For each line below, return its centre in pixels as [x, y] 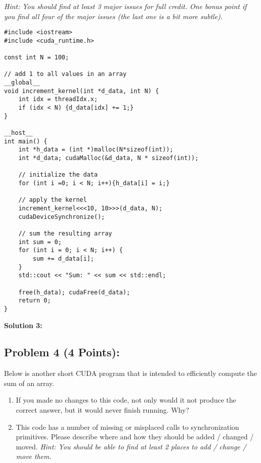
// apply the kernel [53, 200]
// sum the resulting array [65, 233]
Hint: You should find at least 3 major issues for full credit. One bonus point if [125, 6]
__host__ [19, 133]
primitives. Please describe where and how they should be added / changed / [135, 437]
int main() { [26, 141]
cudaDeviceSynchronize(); [62, 217]
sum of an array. [29, 383]
